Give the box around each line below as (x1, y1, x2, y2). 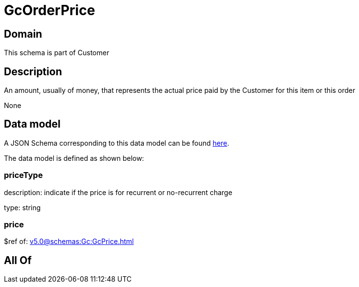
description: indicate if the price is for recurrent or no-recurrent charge (4, 188, 232, 197)
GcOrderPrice (4, 2, 95, 19)
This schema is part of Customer (4, 48, 110, 57)
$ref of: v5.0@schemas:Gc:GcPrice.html (4, 237, 134, 246)
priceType (4, 170, 43, 180)
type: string (4, 203, 41, 212)
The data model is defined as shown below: (4, 154, 144, 162)
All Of (4, 254, 32, 266)
